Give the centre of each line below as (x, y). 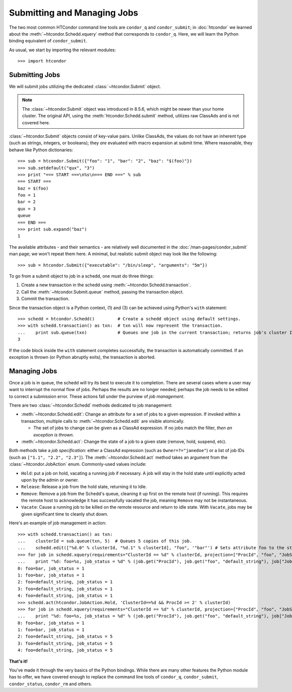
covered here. (36, 122)
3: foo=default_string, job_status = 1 (65, 589)
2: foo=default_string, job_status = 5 (65, 637)
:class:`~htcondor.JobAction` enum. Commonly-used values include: (78, 464)
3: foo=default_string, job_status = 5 (65, 643)
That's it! (18, 661)
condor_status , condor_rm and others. (51, 684)
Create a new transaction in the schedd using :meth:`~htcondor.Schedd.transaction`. (106, 285)
